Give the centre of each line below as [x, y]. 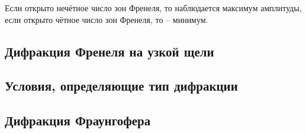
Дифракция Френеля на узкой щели [109, 51]
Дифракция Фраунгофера [78, 120]
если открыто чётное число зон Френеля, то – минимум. [107, 19]
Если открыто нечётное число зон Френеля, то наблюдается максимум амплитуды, [153, 8]
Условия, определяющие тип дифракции [121, 86]
